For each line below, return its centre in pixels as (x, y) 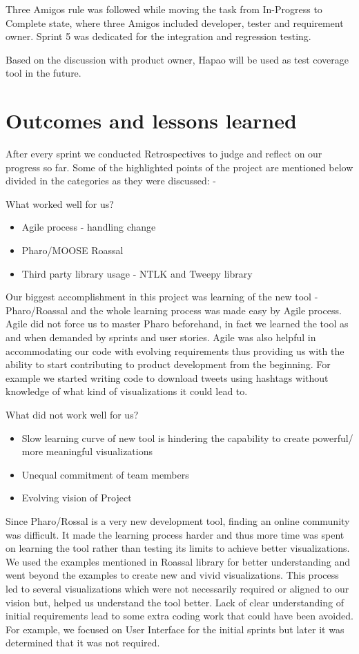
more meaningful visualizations (87, 451)
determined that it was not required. (83, 643)
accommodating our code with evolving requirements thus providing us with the (175, 350)
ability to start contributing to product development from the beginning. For (168, 364)
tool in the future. (43, 73)
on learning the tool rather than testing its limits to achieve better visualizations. (178, 548)
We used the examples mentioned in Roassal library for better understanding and (178, 561)
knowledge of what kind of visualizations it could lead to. (127, 391)
